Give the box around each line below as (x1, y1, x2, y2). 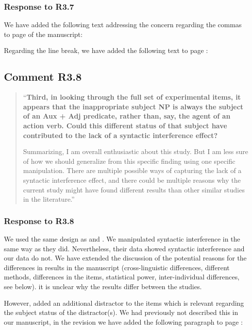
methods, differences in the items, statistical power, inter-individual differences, (4, 272, 240, 282)
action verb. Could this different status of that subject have (23, 120, 227, 130)
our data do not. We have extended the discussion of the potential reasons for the (4, 253, 247, 263)
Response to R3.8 (4, 214, 74, 226)
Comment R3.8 (4, 69, 82, 84)
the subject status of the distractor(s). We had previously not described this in (4, 307, 238, 317)
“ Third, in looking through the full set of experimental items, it (23, 92, 241, 102)
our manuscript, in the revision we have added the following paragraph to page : (4, 316, 243, 327)
